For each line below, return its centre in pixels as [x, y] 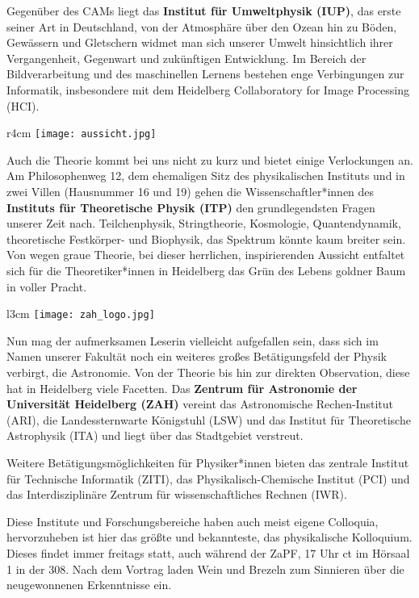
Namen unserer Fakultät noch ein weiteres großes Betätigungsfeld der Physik [197, 356]
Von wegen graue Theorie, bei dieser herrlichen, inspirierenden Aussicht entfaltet [206, 255]
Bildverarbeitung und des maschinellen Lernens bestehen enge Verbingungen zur [205, 74]
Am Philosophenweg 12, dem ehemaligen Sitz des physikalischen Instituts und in [206, 176]
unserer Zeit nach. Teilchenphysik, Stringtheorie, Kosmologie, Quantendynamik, [204, 223]
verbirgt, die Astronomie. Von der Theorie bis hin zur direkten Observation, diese [208, 372]
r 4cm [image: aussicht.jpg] [82, 133]
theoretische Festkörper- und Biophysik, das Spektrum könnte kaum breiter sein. [206, 238]
